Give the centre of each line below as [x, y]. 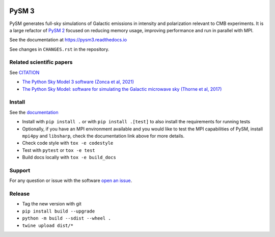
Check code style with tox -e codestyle [68, 143]
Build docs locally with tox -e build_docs [69, 157]
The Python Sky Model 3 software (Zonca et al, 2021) [78, 82]
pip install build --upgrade [59, 211]
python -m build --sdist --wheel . [67, 218]
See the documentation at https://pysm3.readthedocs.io [68, 40]
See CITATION [24, 72]
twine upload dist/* [48, 225]
